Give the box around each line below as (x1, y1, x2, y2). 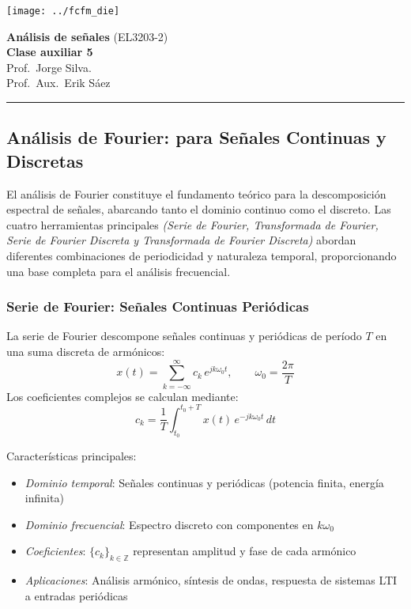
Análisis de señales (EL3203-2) (6, 28, 168, 44)
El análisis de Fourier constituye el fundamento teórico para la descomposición (6, 185, 386, 202)
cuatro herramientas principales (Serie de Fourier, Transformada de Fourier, (6, 216, 379, 233)
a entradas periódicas (25, 587, 128, 603)
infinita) (25, 490, 64, 506)
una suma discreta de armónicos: (6, 343, 165, 359)
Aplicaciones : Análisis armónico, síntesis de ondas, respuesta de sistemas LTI (25, 572, 398, 588)
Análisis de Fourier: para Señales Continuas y (6, 125, 386, 149)
